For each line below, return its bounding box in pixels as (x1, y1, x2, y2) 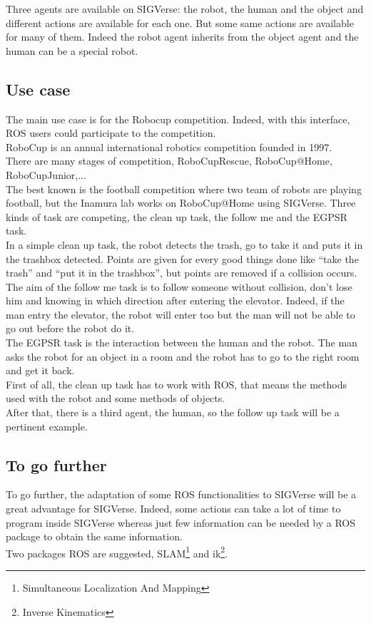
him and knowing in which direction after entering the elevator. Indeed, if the (6, 293, 345, 308)
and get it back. (6, 363, 75, 378)
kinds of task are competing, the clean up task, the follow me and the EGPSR (6, 209, 347, 224)
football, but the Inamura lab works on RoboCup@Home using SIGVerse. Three (6, 195, 356, 210)
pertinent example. (6, 418, 88, 433)
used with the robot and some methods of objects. (6, 391, 225, 406)
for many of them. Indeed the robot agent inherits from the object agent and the (6, 29, 359, 44)
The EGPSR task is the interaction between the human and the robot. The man (6, 335, 357, 350)
